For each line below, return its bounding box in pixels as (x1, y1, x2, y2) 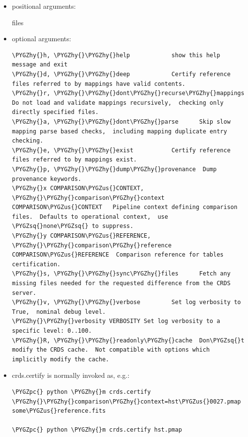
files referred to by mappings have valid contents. (12, 80, 186, 87)
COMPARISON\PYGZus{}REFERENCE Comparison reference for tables (12, 251, 224, 259)
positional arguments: (12, 1, 76, 11)
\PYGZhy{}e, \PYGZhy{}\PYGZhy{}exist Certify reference (12, 146, 231, 154)
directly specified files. (12, 109, 99, 116)
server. (12, 289, 36, 296)
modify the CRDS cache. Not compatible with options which (12, 346, 210, 354)
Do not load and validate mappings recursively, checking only (12, 99, 224, 106)
